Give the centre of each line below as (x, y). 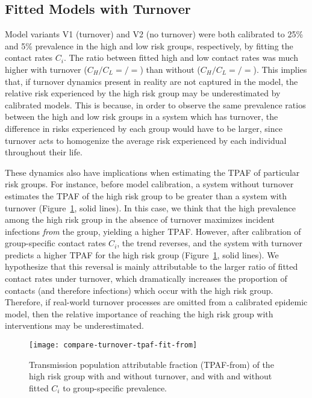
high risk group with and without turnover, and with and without (151, 376)
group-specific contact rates (55, 243)
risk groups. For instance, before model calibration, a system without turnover (149, 184)
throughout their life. (44, 152)
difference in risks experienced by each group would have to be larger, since (144, 128)
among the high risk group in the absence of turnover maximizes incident (140, 219)
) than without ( (170, 69)
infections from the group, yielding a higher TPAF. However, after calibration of (153, 231)
